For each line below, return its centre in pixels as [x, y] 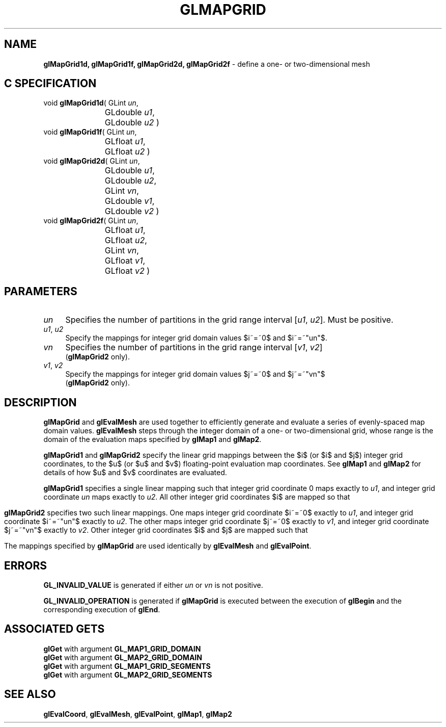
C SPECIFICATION [50, 84]
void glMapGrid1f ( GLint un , [90, 132]
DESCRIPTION [40, 402]
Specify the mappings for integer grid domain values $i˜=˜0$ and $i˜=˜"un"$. [196, 338]
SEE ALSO [30, 694]
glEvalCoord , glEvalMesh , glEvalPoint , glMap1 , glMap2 [138, 714]
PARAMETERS [41, 291]
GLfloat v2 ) [127, 271]
